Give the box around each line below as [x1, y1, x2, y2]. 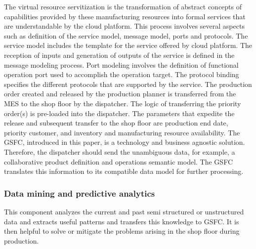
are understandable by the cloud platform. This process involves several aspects [4, 21, 245, 31]
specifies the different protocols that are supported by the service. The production [4, 79, 252, 89]
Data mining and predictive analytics [4, 187, 155, 199]
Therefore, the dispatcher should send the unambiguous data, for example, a [4, 146, 235, 157]
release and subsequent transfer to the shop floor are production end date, [4, 118, 228, 128]
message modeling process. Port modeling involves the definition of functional [4, 59, 239, 70]
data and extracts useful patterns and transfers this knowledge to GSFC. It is [4, 216, 239, 226]
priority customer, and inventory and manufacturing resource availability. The [4, 127, 240, 137]
